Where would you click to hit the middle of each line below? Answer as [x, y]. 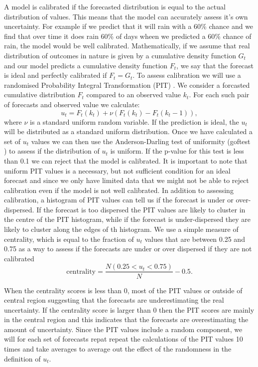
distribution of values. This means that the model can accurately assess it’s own [126, 16]
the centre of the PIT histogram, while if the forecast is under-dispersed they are [128, 219]
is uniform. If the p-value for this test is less [177, 151]
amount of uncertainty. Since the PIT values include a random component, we [123, 329]
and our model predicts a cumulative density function [86, 65]
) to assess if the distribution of [52, 151]
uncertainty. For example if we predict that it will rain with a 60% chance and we [129, 26]
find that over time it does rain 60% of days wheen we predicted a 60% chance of [128, 36]
